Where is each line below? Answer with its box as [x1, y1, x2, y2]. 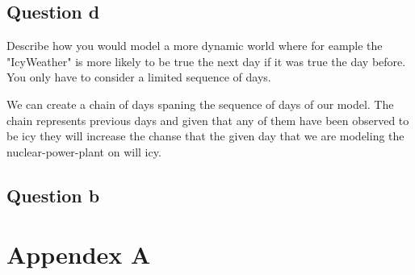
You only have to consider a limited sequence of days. [6, 69, 271, 85]
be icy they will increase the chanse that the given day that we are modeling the [6, 127, 405, 144]
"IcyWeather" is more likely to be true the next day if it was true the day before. [6, 52, 406, 69]
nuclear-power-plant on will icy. [6, 143, 161, 160]
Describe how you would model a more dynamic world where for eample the [6, 37, 383, 54]
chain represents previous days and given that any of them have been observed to [6, 111, 409, 128]
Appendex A [6, 238, 151, 271]
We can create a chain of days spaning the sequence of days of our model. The [6, 95, 394, 112]
